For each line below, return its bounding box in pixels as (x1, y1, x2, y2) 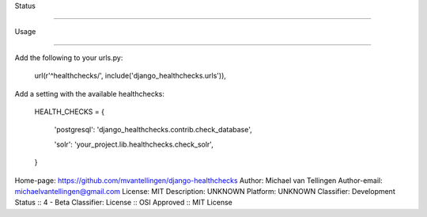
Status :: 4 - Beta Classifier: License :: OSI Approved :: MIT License (14, 198, 232, 207)
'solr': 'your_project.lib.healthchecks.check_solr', (54, 139, 213, 149)
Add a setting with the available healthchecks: (14, 89, 165, 98)
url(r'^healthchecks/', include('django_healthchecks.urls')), (34, 71, 227, 81)
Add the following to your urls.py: (14, 52, 123, 63)
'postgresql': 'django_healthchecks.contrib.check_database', (54, 125, 252, 135)
